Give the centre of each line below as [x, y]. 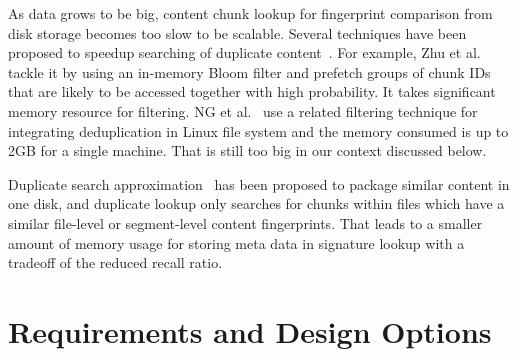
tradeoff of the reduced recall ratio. [115, 262]
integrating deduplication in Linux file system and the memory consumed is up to [258, 130]
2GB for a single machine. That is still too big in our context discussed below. [247, 150]
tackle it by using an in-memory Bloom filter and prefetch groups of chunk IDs [249, 71]
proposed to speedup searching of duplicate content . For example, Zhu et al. [244, 52]
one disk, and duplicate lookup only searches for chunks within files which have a [256, 203]
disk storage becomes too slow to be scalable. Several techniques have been [237, 32]
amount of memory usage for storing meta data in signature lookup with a [236, 242]
